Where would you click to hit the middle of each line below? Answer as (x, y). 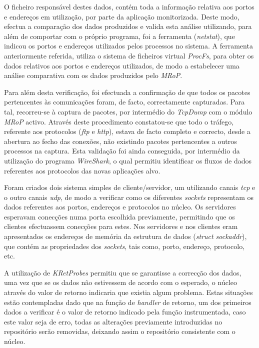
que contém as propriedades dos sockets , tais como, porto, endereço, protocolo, (124, 246)
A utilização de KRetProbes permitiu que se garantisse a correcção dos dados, (123, 272)
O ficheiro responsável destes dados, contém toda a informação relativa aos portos (129, 6)
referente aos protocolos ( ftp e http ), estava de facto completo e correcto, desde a (127, 131)
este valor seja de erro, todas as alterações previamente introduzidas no (113, 321)
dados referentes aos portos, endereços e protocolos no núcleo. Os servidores (120, 207)
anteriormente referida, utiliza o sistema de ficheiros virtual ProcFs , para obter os (129, 55)
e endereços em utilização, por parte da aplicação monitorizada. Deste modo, (122, 16)
